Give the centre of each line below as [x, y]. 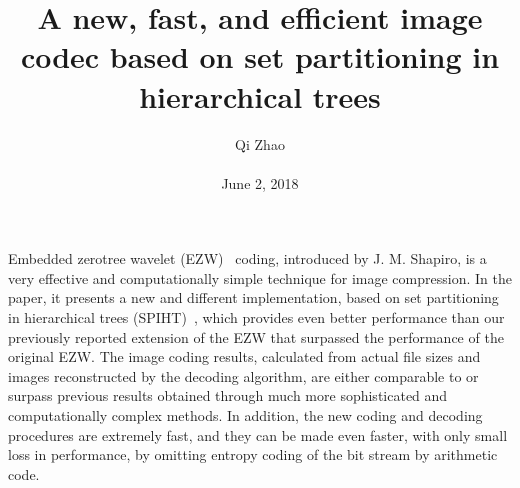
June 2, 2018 [260, 182]
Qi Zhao [260, 143]
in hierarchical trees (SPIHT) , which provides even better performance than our [256, 317]
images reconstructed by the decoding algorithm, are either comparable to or [243, 375]
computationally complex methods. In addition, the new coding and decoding [245, 415]
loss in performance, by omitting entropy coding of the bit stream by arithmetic [253, 454]
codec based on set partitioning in [260, 56]
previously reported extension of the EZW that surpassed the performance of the [256, 336]
